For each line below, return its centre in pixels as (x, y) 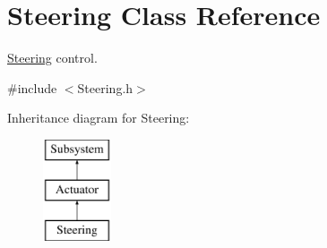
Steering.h (105, 87)
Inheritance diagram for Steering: (99, 118)
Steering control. (52, 58)
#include (32, 87)
